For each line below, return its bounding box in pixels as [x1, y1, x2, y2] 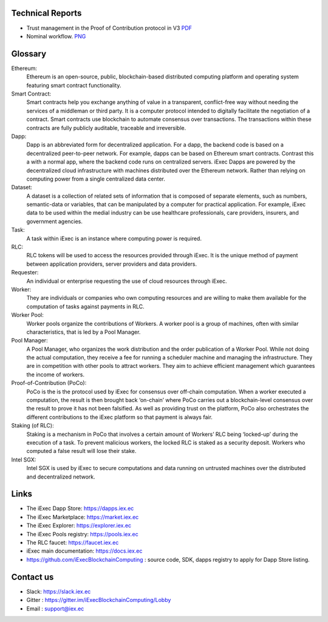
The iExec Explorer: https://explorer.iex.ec [26, 522, 132, 529]
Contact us [11, 572, 54, 582]
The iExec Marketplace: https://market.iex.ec [26, 513, 139, 520]
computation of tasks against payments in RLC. [26, 303, 145, 310]
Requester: [11, 269, 39, 276]
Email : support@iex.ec [26, 605, 84, 612]
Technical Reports [11, 8, 82, 18]
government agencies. [26, 218, 83, 225]
